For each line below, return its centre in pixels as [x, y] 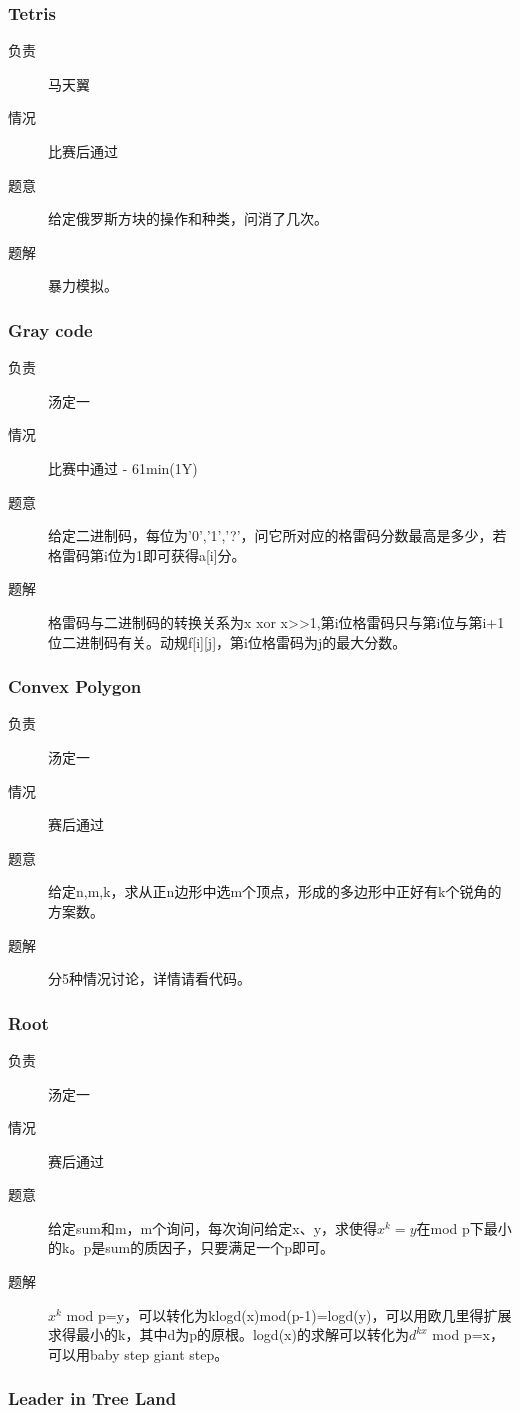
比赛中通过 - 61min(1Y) [123, 467]
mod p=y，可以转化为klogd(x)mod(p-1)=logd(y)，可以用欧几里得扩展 [289, 1314]
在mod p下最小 [464, 1227]
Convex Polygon [75, 686]
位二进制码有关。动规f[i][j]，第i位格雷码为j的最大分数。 [227, 641]
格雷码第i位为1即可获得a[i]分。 [147, 554]
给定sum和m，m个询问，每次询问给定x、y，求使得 [213, 1227]
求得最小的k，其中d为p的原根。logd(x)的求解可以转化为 [228, 1334]
